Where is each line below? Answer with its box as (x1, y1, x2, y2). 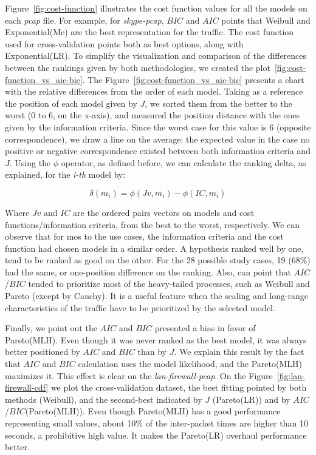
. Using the (9, 156, 51, 169)
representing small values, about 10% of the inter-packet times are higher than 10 (5, 417, 309, 429)
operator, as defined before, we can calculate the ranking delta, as (61, 156, 306, 169)
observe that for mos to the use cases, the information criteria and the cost (5, 230, 284, 243)
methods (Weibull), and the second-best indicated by (5, 393, 202, 405)
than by (137, 345, 167, 358)
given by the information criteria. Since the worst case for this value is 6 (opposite (5, 120, 311, 133)
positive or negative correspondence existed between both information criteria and (5, 144, 311, 157)
